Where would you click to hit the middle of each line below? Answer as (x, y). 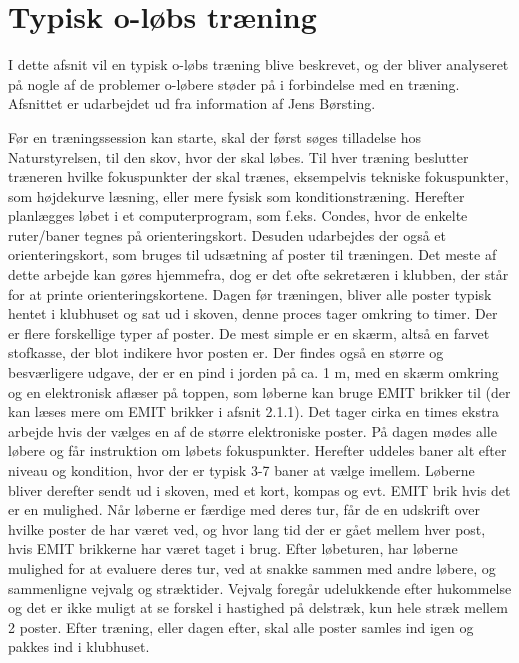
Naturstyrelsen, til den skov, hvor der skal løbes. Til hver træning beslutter (238, 156)
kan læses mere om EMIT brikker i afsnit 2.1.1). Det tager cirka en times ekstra (253, 411)
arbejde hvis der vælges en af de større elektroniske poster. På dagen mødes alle (252, 430)
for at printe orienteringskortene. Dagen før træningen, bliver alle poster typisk (250, 293)
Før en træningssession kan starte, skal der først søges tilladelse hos (215, 136)
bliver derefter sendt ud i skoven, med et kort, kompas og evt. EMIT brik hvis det (259, 489)
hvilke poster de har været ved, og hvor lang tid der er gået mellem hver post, (247, 528)
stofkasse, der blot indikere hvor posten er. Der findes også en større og (226, 352)
